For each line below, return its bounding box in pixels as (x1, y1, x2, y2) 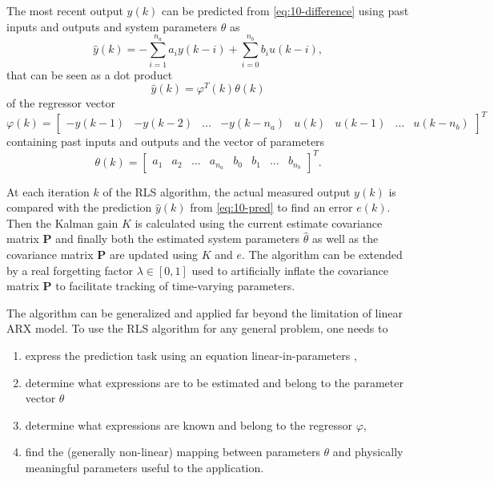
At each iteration (6, 183, 90, 200)
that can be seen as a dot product (6, 66, 173, 83)
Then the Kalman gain (6, 214, 118, 231)
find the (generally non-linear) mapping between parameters (25, 443, 320, 460)
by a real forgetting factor (6, 261, 134, 278)
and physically (332, 443, 404, 460)
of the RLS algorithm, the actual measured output (102, 183, 351, 200)
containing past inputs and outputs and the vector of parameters (6, 133, 325, 150)
